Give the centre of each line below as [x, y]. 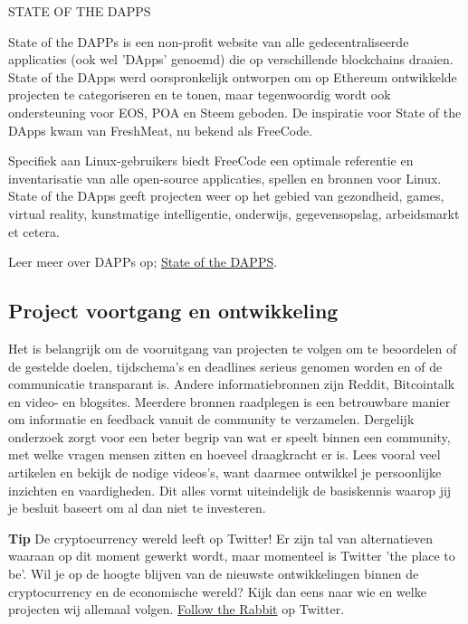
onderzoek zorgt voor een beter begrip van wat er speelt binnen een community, [229, 436]
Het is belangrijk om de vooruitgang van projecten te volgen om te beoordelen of [233, 348]
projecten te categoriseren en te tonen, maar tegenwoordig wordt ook [200, 95]
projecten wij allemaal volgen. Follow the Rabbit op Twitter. [177, 609]
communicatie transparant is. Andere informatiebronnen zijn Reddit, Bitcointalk [232, 384]
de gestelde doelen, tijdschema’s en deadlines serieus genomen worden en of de [225, 366]
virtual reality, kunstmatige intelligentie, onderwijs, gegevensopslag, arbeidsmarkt [234, 213]
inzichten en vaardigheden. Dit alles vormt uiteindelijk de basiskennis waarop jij [230, 490]
